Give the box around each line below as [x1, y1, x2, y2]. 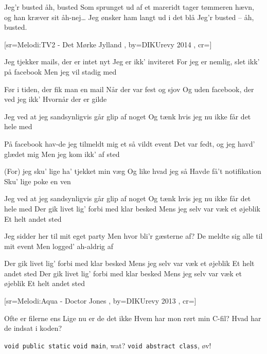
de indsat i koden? [4, 323, 62, 333]
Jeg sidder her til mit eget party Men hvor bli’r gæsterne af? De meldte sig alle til [4, 231, 263, 241]
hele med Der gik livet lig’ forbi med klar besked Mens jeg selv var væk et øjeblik [4, 203, 260, 214]
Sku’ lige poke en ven [4, 175, 71, 186]
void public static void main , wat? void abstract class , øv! [4, 340, 211, 350]
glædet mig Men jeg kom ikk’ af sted [4, 148, 120, 159]
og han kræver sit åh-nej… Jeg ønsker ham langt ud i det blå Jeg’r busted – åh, [4, 11, 254, 22]
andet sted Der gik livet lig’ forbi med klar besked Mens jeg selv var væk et [4, 268, 242, 278]
